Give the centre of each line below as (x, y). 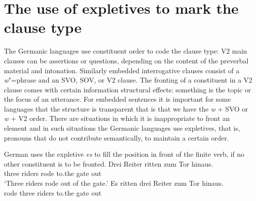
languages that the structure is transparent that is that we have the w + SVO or (126, 108)
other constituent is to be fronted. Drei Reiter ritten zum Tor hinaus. (109, 163)
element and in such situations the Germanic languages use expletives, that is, (122, 128)
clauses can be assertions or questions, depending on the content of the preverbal (126, 60)
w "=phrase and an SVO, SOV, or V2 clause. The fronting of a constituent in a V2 (128, 80)
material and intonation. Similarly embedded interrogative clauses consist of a (122, 70)
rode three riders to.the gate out (53, 192)
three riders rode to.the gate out (53, 173)
